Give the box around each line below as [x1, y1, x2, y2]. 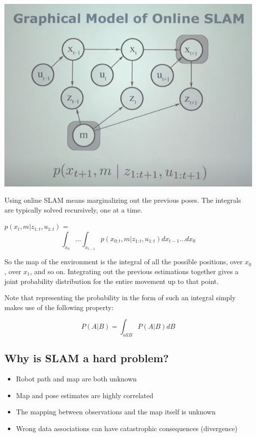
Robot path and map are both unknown [16, 374, 137, 384]
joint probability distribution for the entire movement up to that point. [4, 276, 219, 286]
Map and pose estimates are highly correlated [16, 390, 153, 400]
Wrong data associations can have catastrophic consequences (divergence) [16, 423, 238, 434]
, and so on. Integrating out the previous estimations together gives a [30, 266, 239, 276]
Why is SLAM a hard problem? [4, 350, 169, 366]
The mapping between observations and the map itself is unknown [16, 406, 216, 417]
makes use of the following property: [4, 302, 114, 312]
